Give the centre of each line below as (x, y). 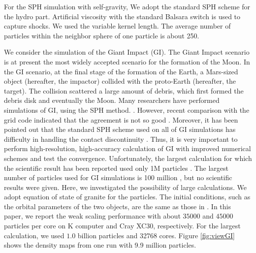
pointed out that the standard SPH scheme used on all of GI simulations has (120, 129)
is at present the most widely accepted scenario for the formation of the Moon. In (127, 61)
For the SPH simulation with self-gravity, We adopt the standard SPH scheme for (127, 6)
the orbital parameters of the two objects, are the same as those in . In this (118, 206)
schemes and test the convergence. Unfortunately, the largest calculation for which (128, 158)
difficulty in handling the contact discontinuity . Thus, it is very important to (121, 139)
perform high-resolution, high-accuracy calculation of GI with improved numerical (128, 148)
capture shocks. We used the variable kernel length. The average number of (117, 26)
